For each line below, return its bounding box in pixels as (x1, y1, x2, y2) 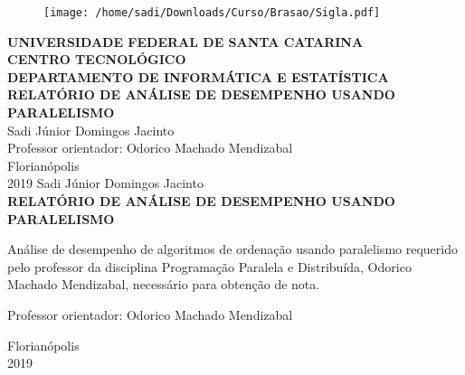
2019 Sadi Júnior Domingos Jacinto (7, 173, 204, 192)
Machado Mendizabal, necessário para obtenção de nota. (7, 275, 320, 294)
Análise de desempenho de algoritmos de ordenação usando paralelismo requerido (7, 239, 458, 258)
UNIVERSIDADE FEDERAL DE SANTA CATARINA (7, 32, 364, 51)
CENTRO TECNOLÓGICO (7, 50, 186, 69)
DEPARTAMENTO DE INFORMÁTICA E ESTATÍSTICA (7, 67, 389, 86)
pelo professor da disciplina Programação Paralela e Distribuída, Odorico (7, 257, 412, 276)
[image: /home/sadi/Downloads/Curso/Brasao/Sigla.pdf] (43, 6, 381, 19)
